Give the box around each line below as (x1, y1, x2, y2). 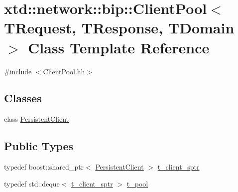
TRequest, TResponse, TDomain (4, 17, 235, 38)
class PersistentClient (4, 114, 69, 124)
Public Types (4, 138, 74, 154)
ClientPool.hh (43, 66, 85, 76)
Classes (4, 90, 42, 106)
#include (4, 66, 32, 76)
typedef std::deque (4, 178, 60, 189)
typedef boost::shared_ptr (4, 162, 84, 172)
